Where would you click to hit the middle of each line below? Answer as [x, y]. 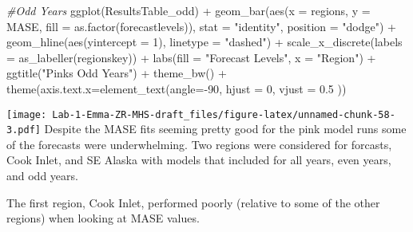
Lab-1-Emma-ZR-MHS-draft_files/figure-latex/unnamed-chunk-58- [224, 114]
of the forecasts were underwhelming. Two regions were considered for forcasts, [199, 144]
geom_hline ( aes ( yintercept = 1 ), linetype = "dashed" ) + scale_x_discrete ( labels [205, 42]
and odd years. [42, 176]
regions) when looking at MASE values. [103, 218]
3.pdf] [24, 130]
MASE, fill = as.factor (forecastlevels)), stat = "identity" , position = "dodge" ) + [202, 26]
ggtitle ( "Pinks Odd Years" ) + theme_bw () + [117, 73]
